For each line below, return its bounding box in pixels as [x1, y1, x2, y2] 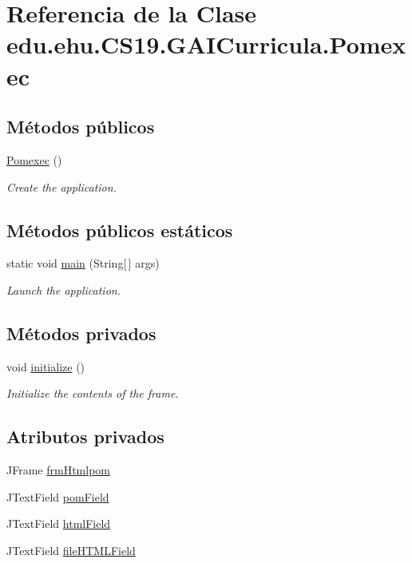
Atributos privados [6, 424, 164, 449]
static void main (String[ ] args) [6, 255, 160, 272]
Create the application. [6, 178, 117, 195]
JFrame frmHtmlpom [6, 462, 110, 478]
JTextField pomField [6, 488, 109, 505]
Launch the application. [6, 281, 121, 298]
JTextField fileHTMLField [6, 541, 136, 558]
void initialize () [6, 358, 85, 375]
